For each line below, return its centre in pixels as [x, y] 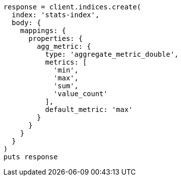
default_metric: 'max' [89, 109]
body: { [26, 23]
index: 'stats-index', [55, 15]
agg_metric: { [64, 46]
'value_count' [81, 94]
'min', [66, 70]
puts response [31, 157]
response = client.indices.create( [72, 7]
